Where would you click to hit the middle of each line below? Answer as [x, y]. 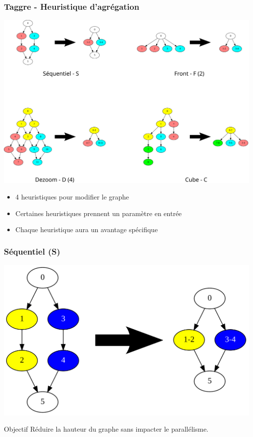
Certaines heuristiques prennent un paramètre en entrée [99, 213]
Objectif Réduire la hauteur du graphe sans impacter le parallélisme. [106, 429]
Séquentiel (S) [32, 251]
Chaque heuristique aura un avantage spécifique [87, 229]
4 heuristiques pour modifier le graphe [72, 197]
